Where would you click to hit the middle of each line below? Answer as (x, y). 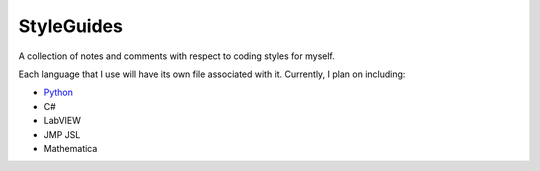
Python (58, 92)
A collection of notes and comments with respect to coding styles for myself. (176, 56)
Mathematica (70, 148)
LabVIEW (62, 121)
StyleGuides (71, 26)
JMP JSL (62, 134)
